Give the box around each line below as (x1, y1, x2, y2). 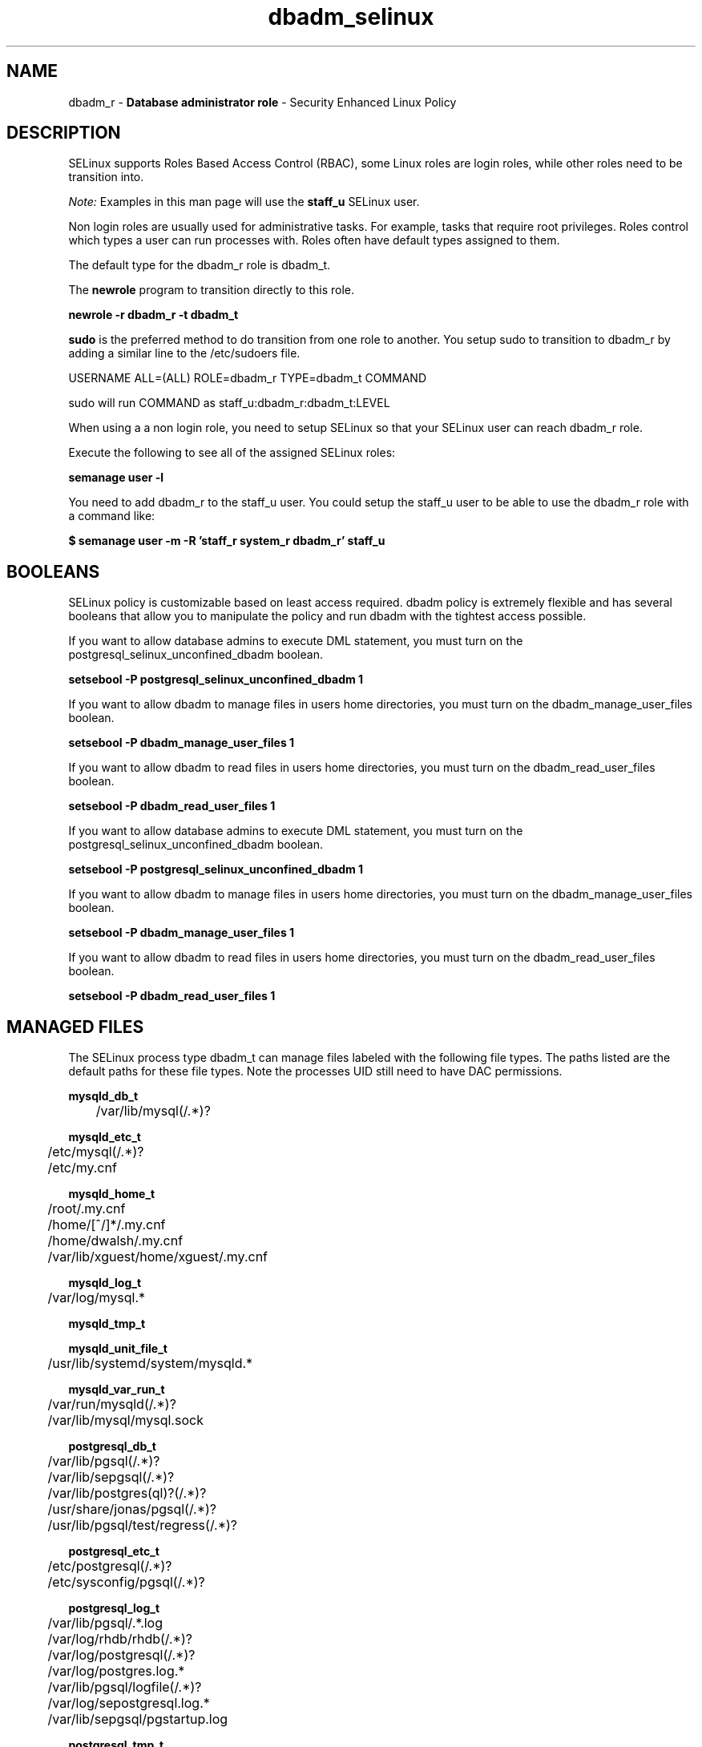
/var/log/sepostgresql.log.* (47, 1695, 210, 1712)
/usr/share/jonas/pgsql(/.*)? (47, 1501, 217, 1518)
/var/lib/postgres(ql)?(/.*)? (47, 1485, 207, 1502)
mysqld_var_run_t (68, 1382, 165, 1397)
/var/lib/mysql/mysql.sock (47, 1412, 204, 1429)
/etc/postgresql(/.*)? (47, 1558, 172, 1575)
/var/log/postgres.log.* (47, 1663, 185, 1680)
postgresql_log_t (68, 1601, 160, 1616)
